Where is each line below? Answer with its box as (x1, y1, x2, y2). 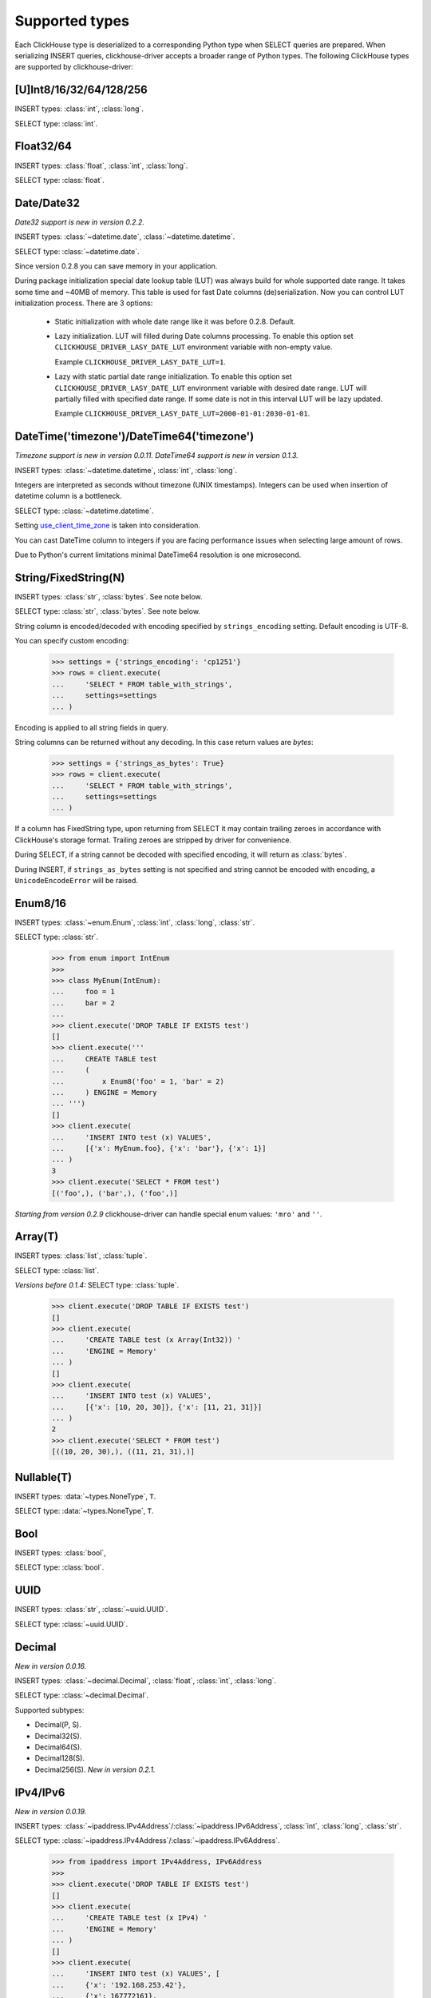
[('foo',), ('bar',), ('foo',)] (51, 1188, 179, 1198)
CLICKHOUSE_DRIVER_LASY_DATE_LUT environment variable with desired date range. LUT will (54, 383, 367, 392)
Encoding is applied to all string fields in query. (14, 722, 169, 732)
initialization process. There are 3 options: (14, 298, 153, 308)
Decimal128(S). (34, 1753, 85, 1763)
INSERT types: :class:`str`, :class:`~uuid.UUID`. (14, 1605, 168, 1614)
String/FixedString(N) (14, 571, 125, 584)
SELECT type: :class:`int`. (14, 118, 98, 128)
